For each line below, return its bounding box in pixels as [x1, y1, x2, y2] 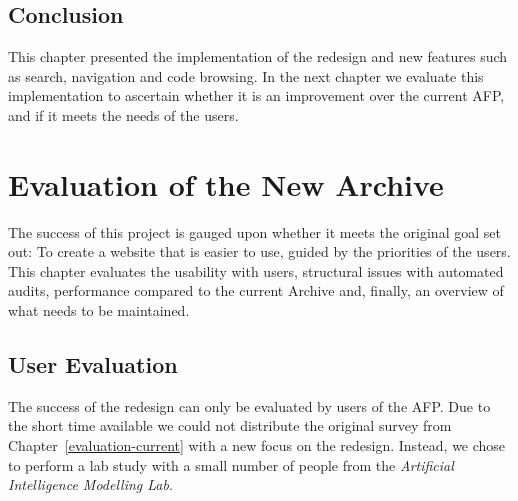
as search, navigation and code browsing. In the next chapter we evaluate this [8, 65, 484, 86]
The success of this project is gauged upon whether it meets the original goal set [8, 221, 501, 242]
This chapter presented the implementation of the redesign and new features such [8, 46, 508, 67]
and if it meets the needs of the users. [8, 104, 239, 125]
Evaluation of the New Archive [8, 163, 444, 204]
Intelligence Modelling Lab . [8, 474, 173, 495]
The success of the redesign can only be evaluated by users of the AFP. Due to [8, 395, 491, 416]
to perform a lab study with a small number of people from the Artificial [8, 454, 454, 475]
